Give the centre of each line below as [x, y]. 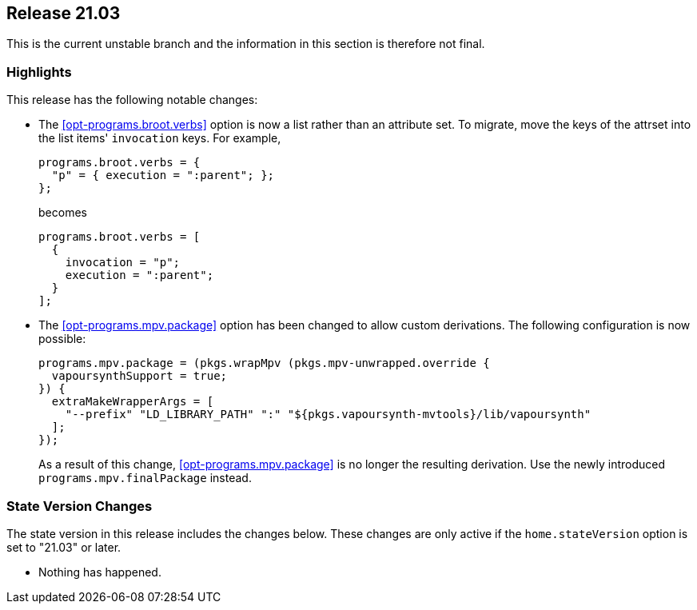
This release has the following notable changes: [132, 100]
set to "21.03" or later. [64, 547]
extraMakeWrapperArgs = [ [133, 402]
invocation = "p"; [123, 263]
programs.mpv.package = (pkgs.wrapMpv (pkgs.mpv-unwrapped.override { [264, 363]
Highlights [39, 72]
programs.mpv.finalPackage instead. [145, 478]
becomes [63, 213]
